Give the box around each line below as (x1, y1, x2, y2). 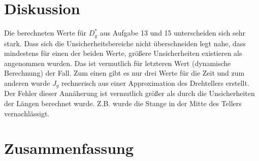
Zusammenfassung (4, 138, 134, 158)
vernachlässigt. (4, 108, 50, 118)
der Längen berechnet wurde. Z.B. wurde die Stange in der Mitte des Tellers (4, 98, 242, 108)
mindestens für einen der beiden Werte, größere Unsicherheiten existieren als (4, 48, 242, 58)
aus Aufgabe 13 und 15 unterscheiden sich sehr (100, 27, 245, 38)
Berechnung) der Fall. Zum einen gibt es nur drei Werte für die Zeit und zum (4, 68, 245, 78)
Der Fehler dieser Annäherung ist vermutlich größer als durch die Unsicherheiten (4, 88, 255, 99)
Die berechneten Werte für (4, 27, 87, 38)
